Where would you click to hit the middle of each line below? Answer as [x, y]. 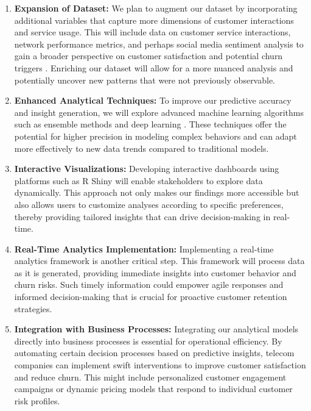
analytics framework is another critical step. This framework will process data [159, 261]
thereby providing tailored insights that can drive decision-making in [142, 216]
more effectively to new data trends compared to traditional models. [142, 148]
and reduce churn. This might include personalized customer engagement [150, 377]
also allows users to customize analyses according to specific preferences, [149, 204]
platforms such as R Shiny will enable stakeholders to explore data [138, 180]
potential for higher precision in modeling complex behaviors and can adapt [155, 136]
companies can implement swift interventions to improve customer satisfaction [160, 365]
